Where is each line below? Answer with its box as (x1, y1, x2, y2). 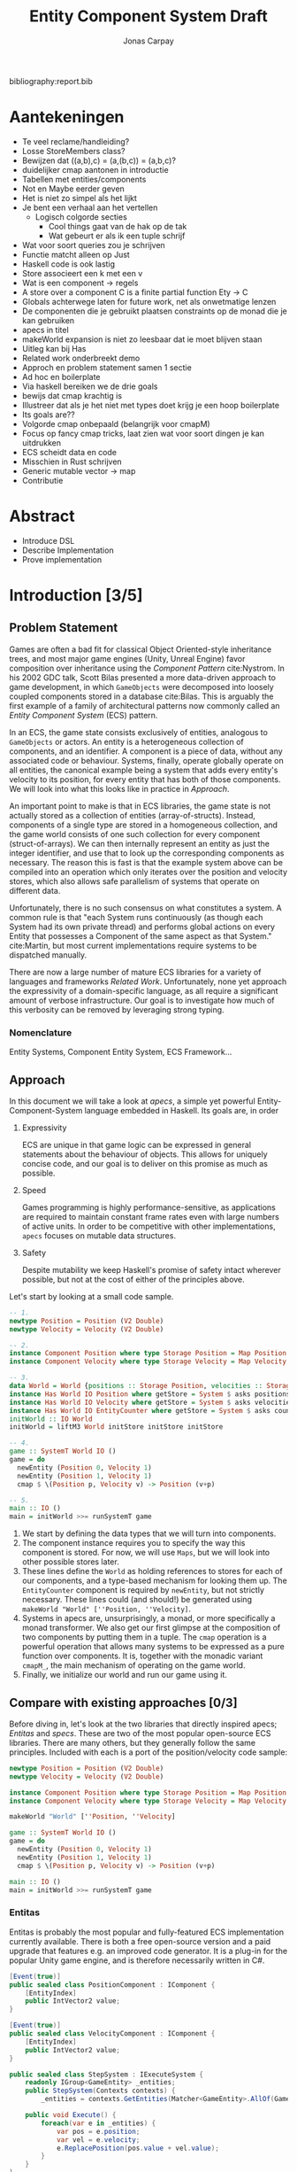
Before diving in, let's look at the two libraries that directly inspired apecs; (9, 1718, 278, 1729)
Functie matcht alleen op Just (21, 249, 130, 260)
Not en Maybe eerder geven (21, 183, 126, 194)
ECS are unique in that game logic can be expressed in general (21, 1139, 252, 1150)
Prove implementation (21, 554, 103, 564)
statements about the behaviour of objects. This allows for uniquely (21, 1149, 268, 1160)
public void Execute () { (25, 2111, 117, 2120)
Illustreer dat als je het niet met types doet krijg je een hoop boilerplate (21, 399, 280, 410)
